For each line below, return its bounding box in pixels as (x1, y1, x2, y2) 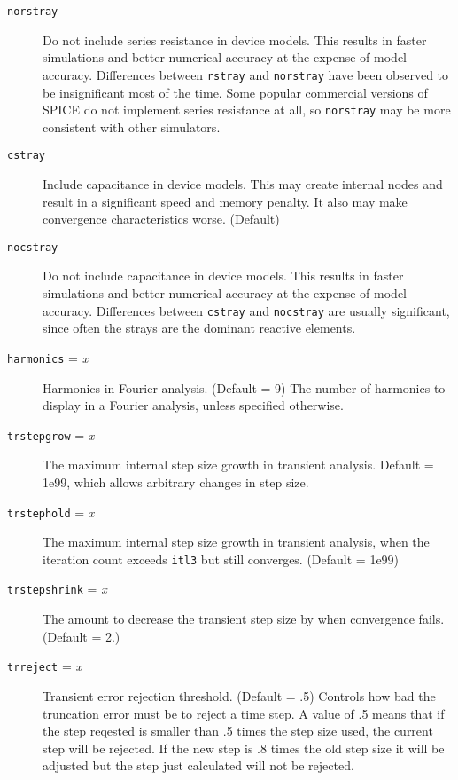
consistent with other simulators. (43, 117, 221, 136)
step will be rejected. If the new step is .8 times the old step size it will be (43, 738, 445, 757)
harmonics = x (7, 348, 89, 366)
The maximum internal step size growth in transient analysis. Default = (43, 455, 434, 474)
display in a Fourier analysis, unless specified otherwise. (43, 396, 344, 414)
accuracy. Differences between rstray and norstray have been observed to (43, 65, 449, 83)
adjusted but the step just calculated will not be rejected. (43, 756, 354, 775)
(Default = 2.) (43, 626, 120, 645)
